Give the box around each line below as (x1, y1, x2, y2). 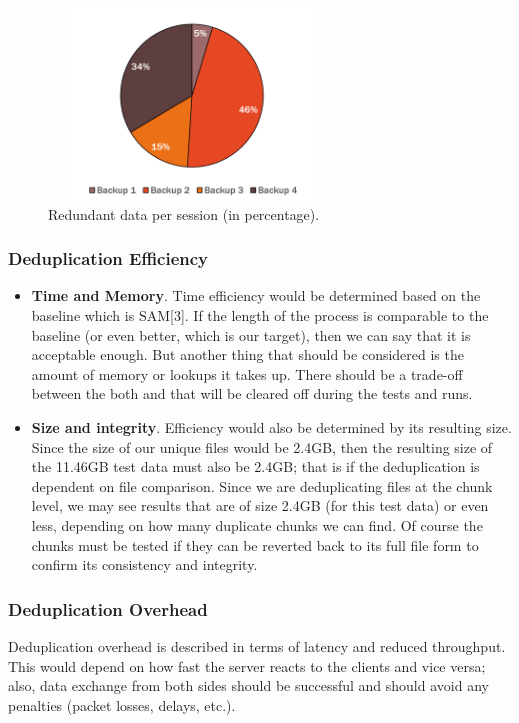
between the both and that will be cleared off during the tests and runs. (31, 383, 473, 404)
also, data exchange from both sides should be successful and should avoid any (8, 675, 489, 696)
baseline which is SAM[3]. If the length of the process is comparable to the (31, 305, 489, 325)
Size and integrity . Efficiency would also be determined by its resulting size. (31, 416, 512, 437)
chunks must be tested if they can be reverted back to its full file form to (31, 534, 479, 555)
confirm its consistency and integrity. (31, 554, 258, 575)
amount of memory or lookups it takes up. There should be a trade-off (31, 363, 463, 384)
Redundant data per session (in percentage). (48, 203, 320, 224)
